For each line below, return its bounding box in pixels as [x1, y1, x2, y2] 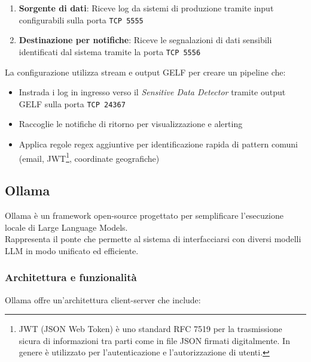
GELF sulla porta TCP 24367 [19, 97, 126, 110]
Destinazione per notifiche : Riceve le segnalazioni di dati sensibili [19, 34, 272, 46]
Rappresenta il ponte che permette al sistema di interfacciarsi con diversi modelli [5, 233, 301, 245]
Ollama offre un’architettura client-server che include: [5, 293, 201, 306]
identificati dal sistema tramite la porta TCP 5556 [19, 45, 201, 58]
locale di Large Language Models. [5, 221, 128, 233]
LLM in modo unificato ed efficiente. [5, 244, 139, 257]
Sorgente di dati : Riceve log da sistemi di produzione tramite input [19, 2, 274, 14]
